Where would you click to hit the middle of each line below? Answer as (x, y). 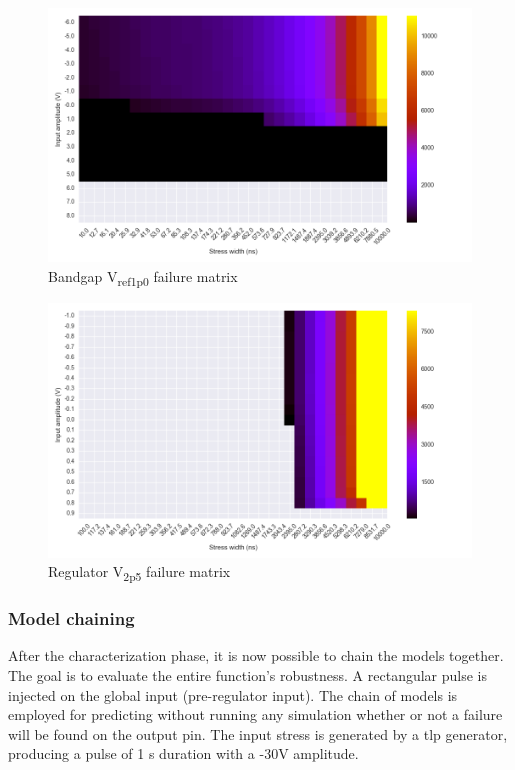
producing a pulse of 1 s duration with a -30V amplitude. (183, 753)
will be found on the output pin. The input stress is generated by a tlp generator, (258, 733)
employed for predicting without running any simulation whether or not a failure (255, 714)
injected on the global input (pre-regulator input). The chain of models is (233, 694)
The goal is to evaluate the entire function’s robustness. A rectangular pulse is (248, 675)
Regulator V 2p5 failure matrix (139, 572)
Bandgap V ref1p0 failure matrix (143, 277)
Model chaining (71, 618)
